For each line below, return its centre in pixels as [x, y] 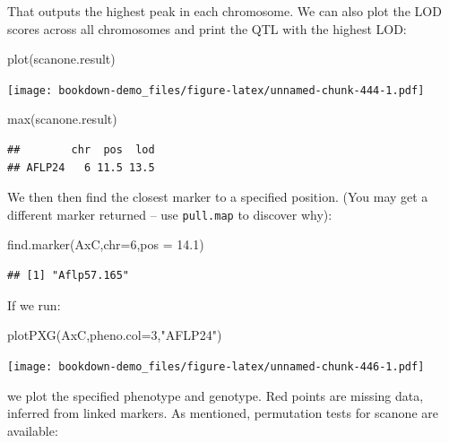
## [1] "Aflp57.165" [69, 276]
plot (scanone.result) [61, 59]
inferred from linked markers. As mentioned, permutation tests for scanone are [223, 413]
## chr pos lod [81, 150]
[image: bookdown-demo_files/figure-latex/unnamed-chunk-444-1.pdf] [216, 90]
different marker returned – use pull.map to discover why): [170, 214]
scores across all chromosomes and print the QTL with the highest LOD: [207, 28]
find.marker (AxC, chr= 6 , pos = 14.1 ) [106, 244]
